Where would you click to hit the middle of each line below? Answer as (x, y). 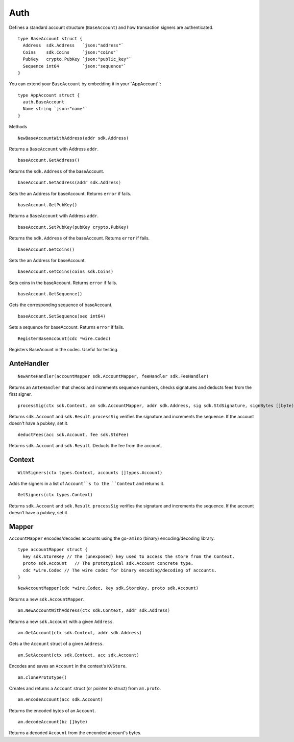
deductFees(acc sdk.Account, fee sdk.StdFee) (73, 434)
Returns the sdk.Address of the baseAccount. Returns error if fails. (79, 238)
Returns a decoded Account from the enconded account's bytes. (75, 733)
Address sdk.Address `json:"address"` (73, 46)
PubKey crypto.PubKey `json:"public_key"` (77, 59)
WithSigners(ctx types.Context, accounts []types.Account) (90, 472)
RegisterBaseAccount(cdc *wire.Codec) (64, 338)
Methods (18, 127)
